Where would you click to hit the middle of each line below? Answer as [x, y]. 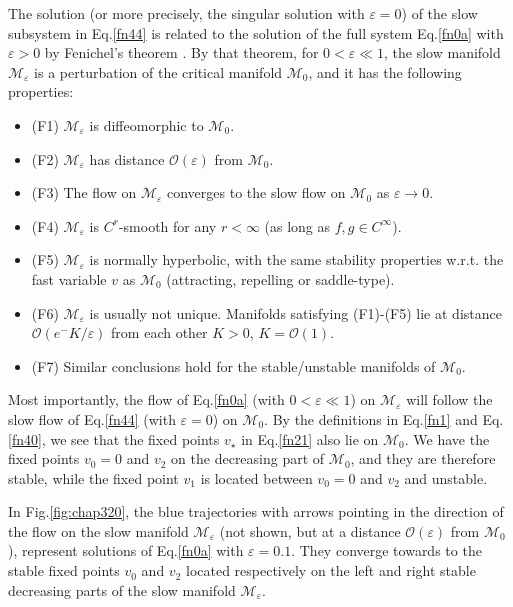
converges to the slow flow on [256, 192]
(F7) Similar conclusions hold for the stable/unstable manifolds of [233, 365]
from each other [159, 332]
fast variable [69, 278]
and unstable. [446, 477]
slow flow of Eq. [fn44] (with [92, 418]
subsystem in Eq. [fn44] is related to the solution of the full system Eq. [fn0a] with [256, 32]
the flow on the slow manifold [98, 530]
